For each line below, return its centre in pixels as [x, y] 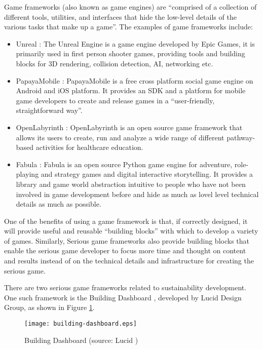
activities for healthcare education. [89, 147]
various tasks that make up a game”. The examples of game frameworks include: [128, 27]
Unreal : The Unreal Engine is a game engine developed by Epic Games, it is [135, 43]
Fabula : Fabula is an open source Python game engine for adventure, [124, 164]
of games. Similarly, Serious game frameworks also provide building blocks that [127, 240]
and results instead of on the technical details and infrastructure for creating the [129, 261]
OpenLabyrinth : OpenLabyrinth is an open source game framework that [129, 127]
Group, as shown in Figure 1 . [49, 307]
